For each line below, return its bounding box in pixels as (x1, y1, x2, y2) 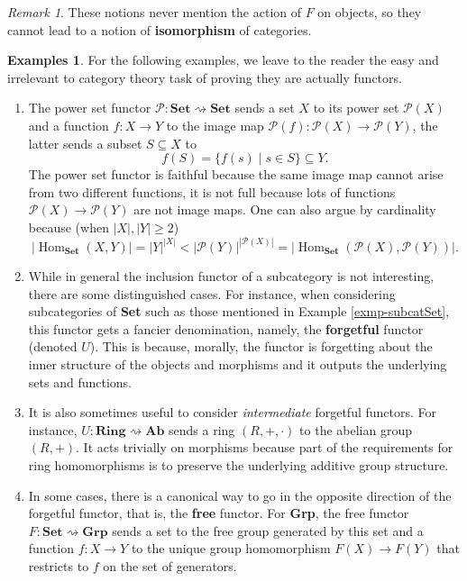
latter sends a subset (28, 133, 142, 152)
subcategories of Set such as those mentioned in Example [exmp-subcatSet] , (28, 302, 450, 321)
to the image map (166, 115, 264, 134)
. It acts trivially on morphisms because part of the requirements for (76, 438, 453, 457)
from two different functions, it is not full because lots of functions (28, 182, 396, 201)
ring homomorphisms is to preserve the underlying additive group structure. (28, 455, 449, 474)
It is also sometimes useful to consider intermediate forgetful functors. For (28, 403, 437, 422)
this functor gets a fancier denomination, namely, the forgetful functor (28, 319, 424, 338)
